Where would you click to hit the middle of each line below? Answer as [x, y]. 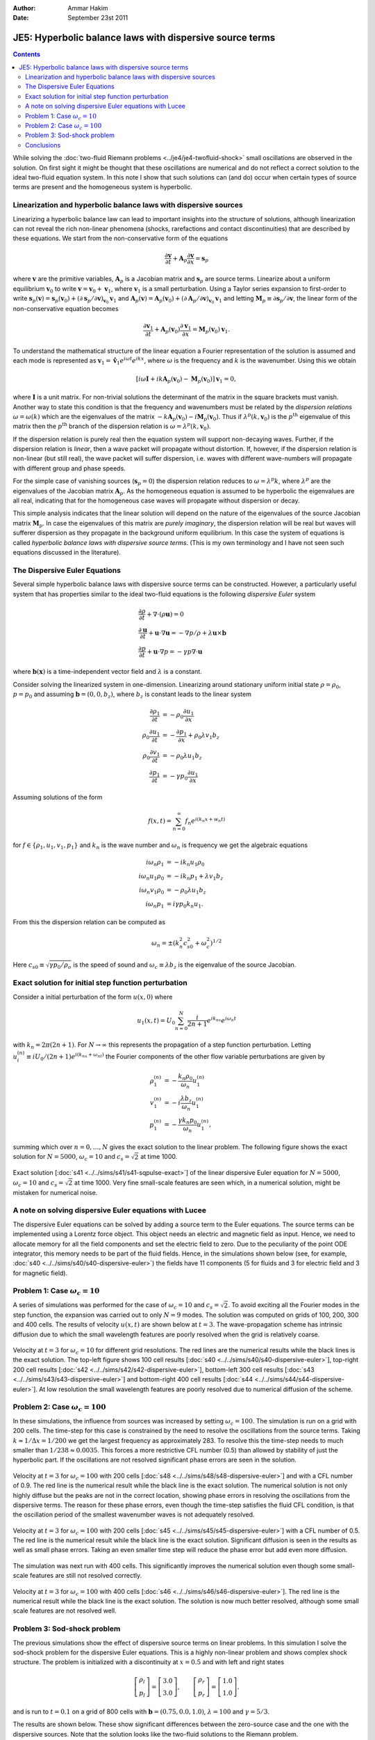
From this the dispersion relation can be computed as [89, 922]
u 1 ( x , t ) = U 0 [156, 1021]
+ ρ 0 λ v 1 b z [204, 736]
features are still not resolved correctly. [86, 1576]
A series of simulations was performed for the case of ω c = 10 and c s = [116, 1305]
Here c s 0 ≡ [29, 965]
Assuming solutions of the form [58, 798]
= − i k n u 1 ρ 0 [185, 863]
